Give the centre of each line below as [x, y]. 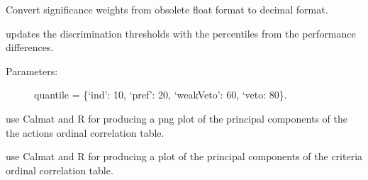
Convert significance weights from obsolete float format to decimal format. [167, 9]
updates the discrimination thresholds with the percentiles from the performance [181, 33]
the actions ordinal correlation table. [85, 132]
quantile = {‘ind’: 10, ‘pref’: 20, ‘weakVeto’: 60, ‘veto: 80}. [161, 95]
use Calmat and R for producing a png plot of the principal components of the [177, 118]
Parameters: [32, 71]
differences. [30, 47]
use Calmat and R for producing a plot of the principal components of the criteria [184, 156]
